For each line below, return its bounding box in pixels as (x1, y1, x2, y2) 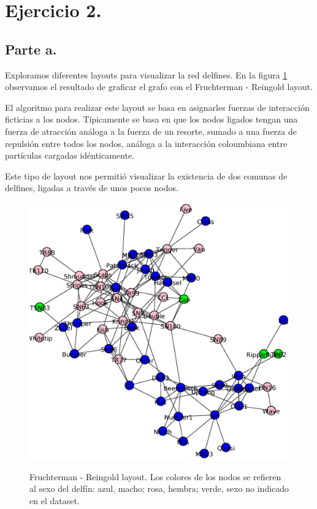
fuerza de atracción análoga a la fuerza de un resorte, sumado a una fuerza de (5, 124, 297, 137)
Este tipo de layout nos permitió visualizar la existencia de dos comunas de (5, 169, 288, 182)
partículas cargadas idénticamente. (5, 149, 135, 162)
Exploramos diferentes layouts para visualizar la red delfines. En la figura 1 (5, 68, 288, 81)
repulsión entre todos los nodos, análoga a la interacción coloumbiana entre (5, 137, 288, 149)
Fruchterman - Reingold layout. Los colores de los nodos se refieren (29, 470, 281, 483)
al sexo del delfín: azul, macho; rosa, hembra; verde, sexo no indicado (29, 482, 289, 495)
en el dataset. (29, 494, 80, 507)
